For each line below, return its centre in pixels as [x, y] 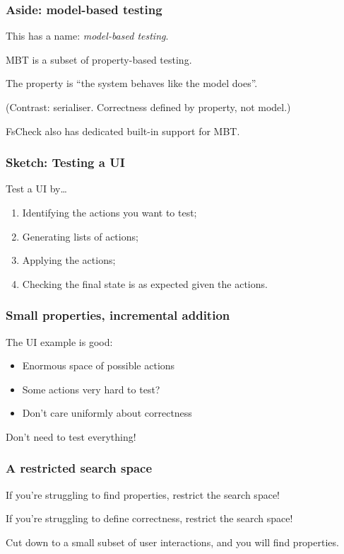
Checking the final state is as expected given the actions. [145, 283]
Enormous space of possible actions [99, 365]
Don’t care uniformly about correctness [107, 413]
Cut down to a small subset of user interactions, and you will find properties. [172, 542]
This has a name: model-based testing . [87, 36]
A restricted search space [79, 468]
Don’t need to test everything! [71, 436]
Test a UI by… [36, 189]
